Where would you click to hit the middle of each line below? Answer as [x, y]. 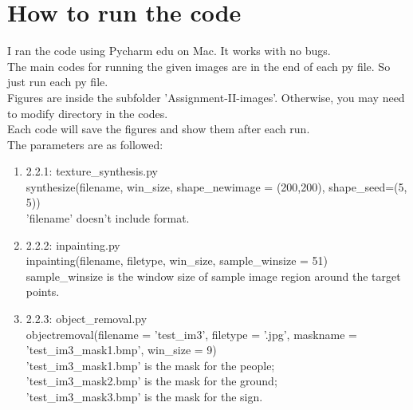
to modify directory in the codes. [88, 113]
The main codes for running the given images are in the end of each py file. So [199, 66]
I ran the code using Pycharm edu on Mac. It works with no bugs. [169, 51]
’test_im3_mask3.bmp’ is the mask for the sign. [144, 396]
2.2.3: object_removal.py [87, 319]
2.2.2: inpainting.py [73, 244]
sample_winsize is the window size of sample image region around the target [213, 276]
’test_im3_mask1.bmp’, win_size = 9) [121, 350]
